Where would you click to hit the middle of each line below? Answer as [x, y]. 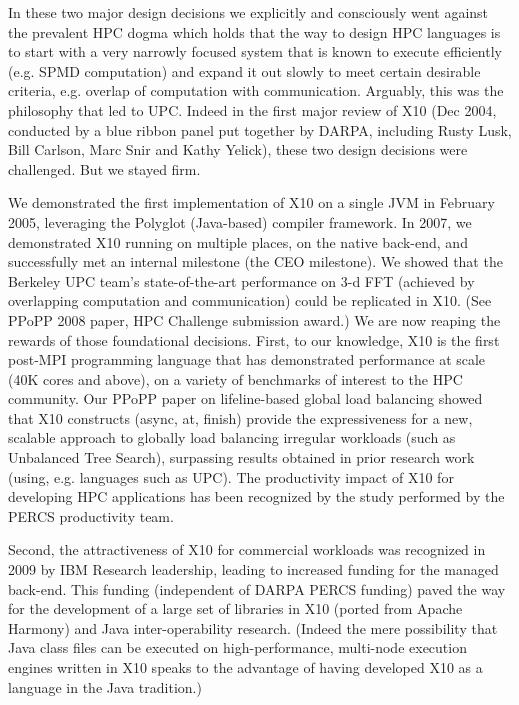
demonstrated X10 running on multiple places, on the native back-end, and [238, 241]
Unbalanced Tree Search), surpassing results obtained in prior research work [241, 457]
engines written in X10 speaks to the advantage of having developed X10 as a [245, 667]
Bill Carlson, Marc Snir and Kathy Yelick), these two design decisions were [238, 149]
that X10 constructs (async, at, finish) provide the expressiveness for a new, [240, 417]
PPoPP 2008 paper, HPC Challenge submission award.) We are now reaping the [254, 319]
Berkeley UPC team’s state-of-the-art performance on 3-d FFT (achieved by [241, 280]
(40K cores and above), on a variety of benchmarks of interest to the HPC [235, 378]
